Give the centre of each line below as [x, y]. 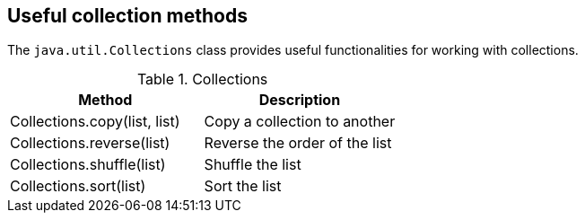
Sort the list [243, 186]
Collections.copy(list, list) [95, 122]
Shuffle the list [253, 165]
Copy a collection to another [300, 122]
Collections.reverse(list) [90, 143]
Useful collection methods [127, 16]
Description [300, 100]
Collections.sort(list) [78, 186]
